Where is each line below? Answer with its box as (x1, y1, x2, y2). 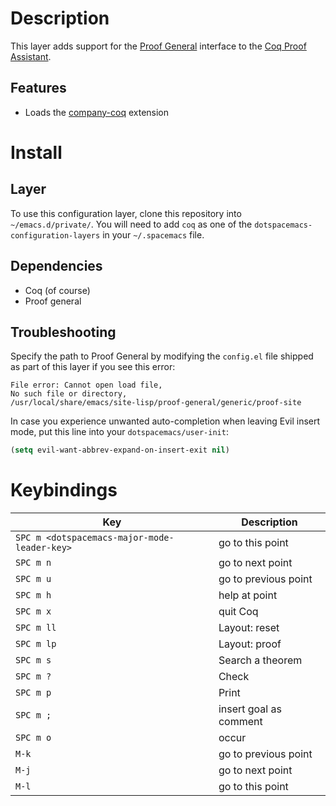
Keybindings (10, 479, 118, 502)
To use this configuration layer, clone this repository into (10, 207, 242, 219)
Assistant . (10, 50, 52, 62)
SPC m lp (15, 638, 57, 650)
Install (10, 141, 63, 164)
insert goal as (218, 702, 282, 716)
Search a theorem (218, 653, 303, 667)
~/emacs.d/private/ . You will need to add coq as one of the (10, 218, 253, 230)
